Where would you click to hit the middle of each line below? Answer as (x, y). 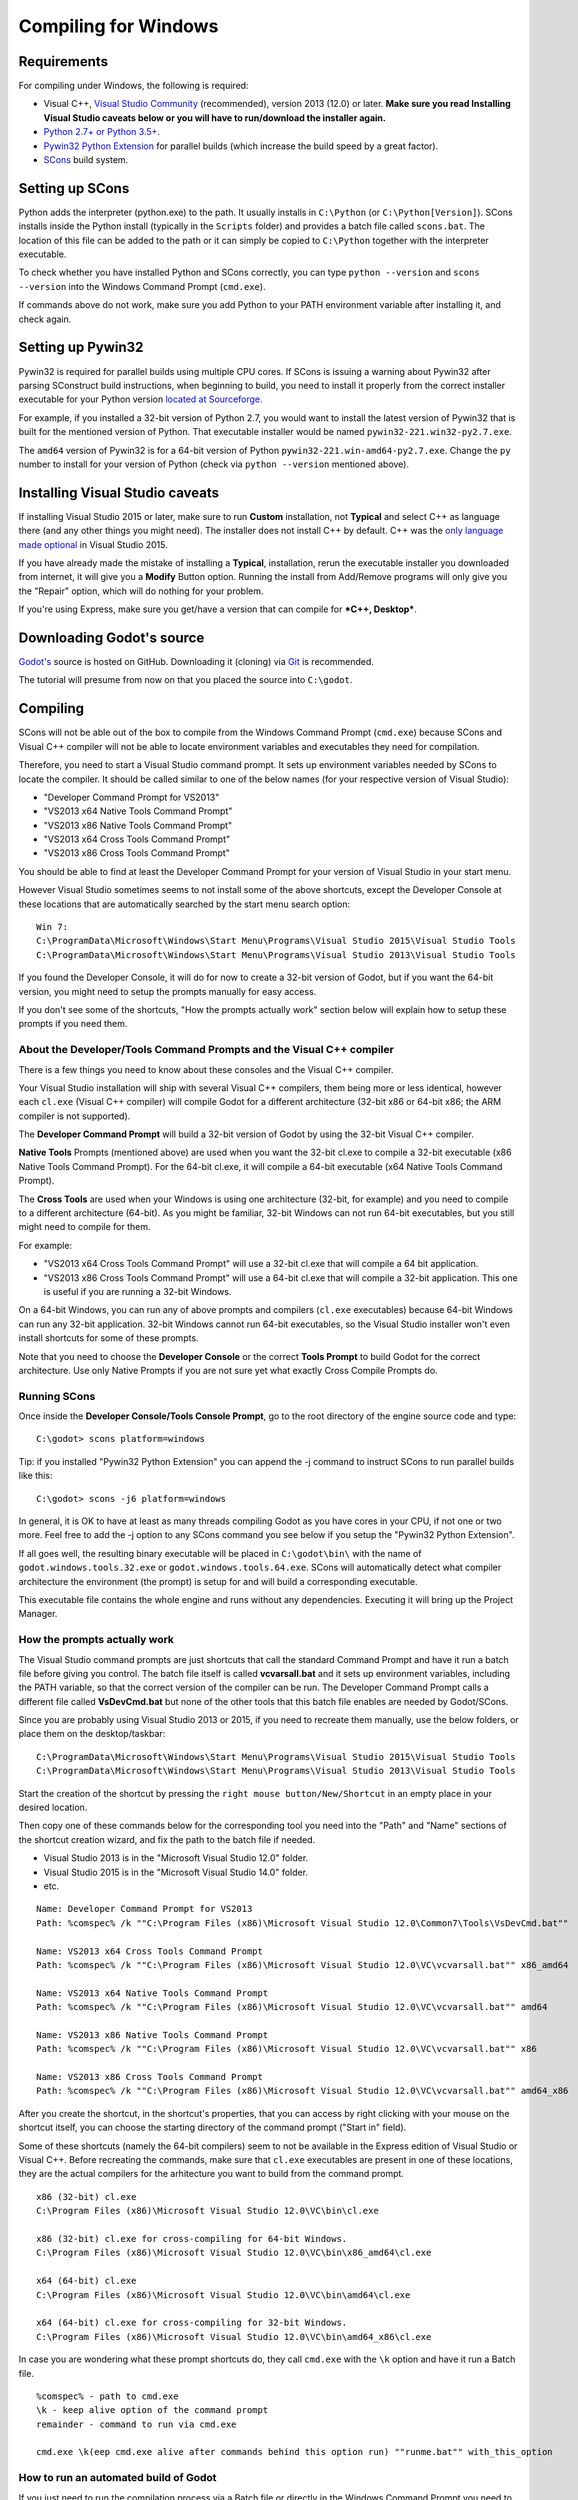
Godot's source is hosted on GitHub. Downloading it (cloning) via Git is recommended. (196, 662)
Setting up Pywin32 (81, 347)
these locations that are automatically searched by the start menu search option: (184, 904)
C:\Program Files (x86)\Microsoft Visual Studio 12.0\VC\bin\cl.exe (207, 2211)
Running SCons (57, 1396)
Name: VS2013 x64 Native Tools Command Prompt (152, 1993)
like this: (35, 1476)
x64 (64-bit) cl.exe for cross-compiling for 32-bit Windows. (192, 2323)
